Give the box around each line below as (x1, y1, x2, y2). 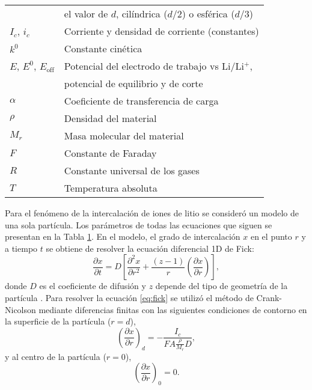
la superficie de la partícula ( (5, 315, 111, 328)
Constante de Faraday (64, 146, 157, 160)
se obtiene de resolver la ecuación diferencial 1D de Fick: (46, 242, 254, 254)
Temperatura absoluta (64, 181, 158, 195)
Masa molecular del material (64, 129, 184, 142)
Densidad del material (64, 111, 157, 125)
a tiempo (5, 242, 38, 254)
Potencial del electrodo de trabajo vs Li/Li (64, 59, 244, 73)
